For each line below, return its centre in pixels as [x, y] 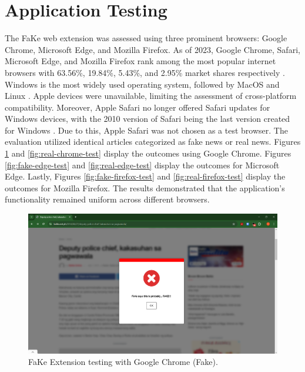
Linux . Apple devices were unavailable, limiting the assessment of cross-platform [151, 96]
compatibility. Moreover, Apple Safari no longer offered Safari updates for [138, 107]
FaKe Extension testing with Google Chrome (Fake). [123, 362]
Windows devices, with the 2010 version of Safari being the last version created [148, 119]
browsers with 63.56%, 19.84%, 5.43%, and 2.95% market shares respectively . [145, 72]
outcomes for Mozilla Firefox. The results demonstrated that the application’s [145, 187]
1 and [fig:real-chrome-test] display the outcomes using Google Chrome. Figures [148, 153]
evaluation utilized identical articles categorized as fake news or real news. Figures [153, 142]
